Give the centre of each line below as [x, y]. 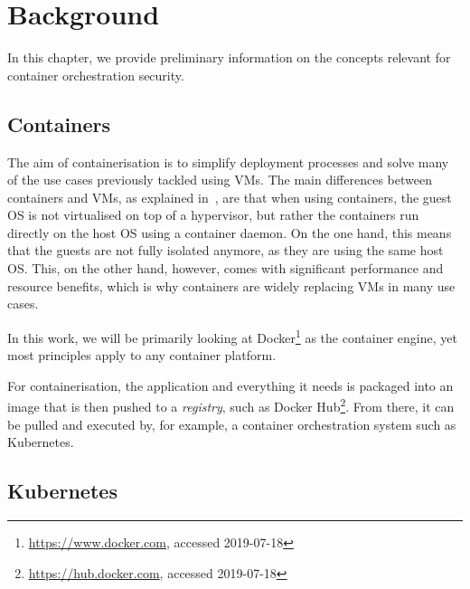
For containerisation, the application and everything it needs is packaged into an [230, 385]
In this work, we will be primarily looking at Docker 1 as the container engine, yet [232, 336]
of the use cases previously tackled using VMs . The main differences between [220, 180]
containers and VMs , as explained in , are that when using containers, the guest [230, 197]
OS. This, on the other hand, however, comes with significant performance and [226, 268]
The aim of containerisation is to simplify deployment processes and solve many [228, 161]
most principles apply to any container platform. [142, 355]
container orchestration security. [96, 75]
